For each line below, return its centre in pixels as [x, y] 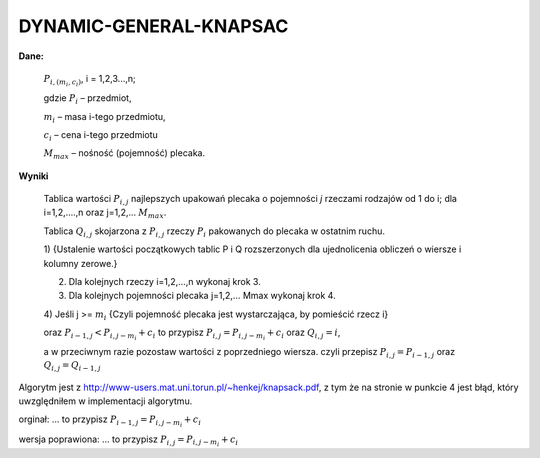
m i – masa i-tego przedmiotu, [104, 117]
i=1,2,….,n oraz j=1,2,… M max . [105, 213]
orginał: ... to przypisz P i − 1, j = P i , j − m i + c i [110, 421]
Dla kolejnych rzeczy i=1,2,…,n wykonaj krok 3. [165, 282]
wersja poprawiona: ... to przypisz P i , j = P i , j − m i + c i [128, 441]
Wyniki [33, 176]
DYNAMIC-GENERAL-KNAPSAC [153, 26]
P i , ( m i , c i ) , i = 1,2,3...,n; [89, 80]
